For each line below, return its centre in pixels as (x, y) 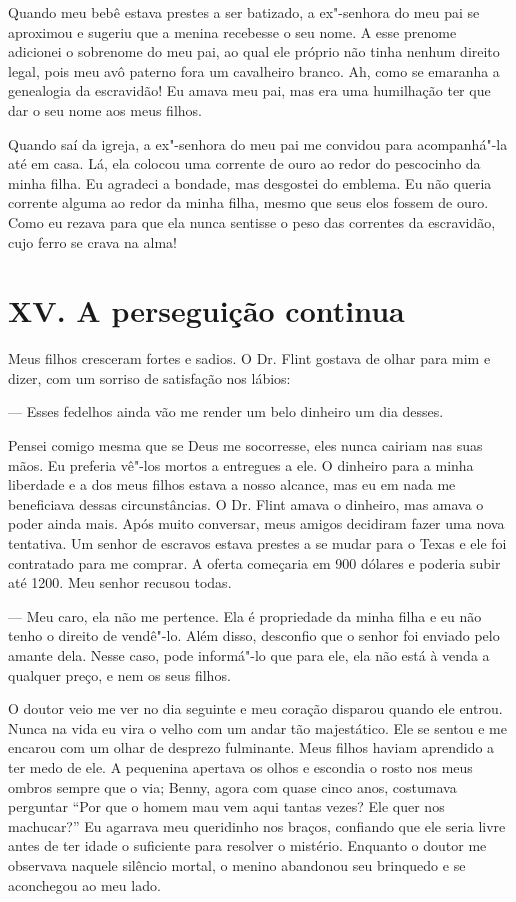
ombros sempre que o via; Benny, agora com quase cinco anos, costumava (232, 786)
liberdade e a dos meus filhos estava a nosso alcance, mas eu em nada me (232, 484)
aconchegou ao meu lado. (84, 884)
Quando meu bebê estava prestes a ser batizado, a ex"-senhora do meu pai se (244, 12)
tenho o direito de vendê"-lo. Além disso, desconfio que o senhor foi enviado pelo (254, 635)
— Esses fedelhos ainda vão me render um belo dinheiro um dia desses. (226, 411)
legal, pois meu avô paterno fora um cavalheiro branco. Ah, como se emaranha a (254, 70)
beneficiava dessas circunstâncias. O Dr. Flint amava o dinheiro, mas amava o (246, 503)
